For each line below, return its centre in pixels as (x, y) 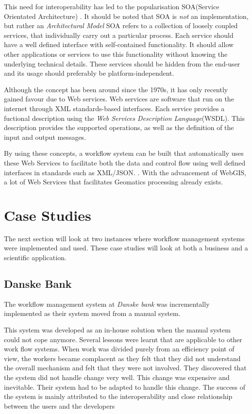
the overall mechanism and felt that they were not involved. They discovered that (125, 368)
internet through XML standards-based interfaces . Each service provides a (114, 108)
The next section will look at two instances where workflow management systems (124, 238)
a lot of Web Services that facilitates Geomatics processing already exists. (114, 182)
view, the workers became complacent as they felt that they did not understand (122, 358)
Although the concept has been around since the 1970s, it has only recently (116, 89)
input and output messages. (45, 137)
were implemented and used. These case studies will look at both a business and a (126, 248)
